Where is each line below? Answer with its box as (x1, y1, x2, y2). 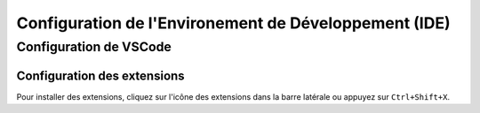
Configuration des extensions (16, 68, 186, 83)
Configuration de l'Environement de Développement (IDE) (16, 13, 451, 33)
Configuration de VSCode (16, 39, 172, 55)
